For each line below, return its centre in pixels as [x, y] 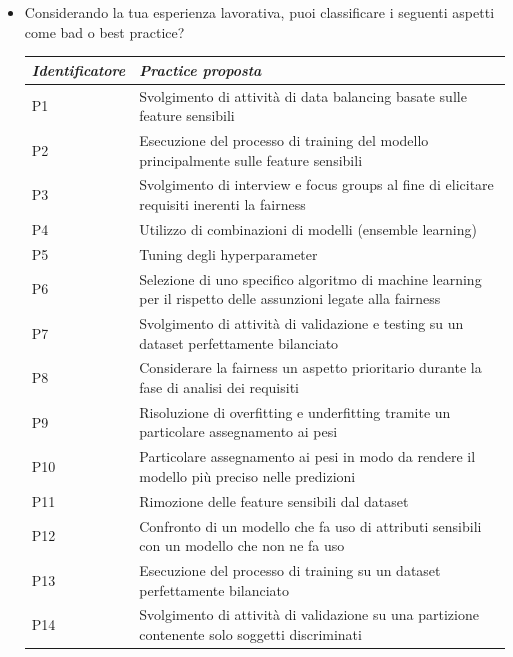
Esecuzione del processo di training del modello [284, 139]
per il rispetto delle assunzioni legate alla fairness [290, 298]
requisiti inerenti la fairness [222, 204]
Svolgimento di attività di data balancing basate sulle [303, 95]
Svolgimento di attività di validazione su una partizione [309, 614]
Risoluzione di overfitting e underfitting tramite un [295, 411]
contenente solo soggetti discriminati [250, 634]
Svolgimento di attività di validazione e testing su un [301, 322]
